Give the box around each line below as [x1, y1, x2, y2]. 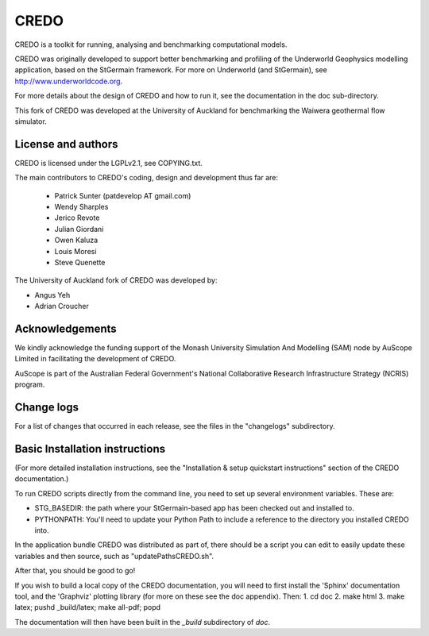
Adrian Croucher [34, 302, 89, 311]
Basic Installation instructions [14, 441, 166, 456]
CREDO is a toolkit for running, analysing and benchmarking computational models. [14, 40, 288, 49]
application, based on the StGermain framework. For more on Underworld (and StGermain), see [14, 65, 327, 75]
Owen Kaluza [54, 235, 99, 245]
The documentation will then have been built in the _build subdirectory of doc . [14, 617, 271, 626]
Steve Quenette [54, 257, 106, 267]
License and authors [14, 137, 118, 151]
